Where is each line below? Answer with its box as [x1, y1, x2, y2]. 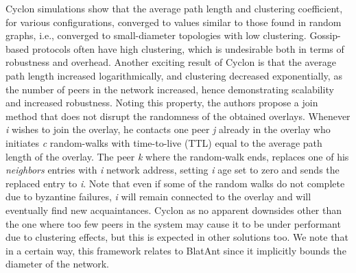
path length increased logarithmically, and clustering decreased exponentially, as [5, 68, 342, 82]
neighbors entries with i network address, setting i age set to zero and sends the [5, 163, 340, 177]
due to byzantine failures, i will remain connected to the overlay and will [5, 189, 311, 204]
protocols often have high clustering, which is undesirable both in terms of [32, 41, 344, 56]
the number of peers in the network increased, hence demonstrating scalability [5, 82, 334, 96]
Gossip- [309, 28, 341, 43]
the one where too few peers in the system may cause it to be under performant [5, 216, 341, 230]
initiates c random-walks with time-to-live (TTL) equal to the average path [5, 135, 322, 150]
